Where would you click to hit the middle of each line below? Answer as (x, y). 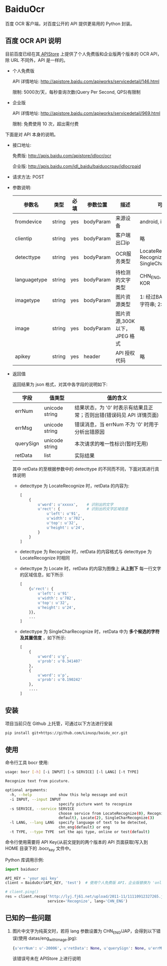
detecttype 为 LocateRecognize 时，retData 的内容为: (75, 486)
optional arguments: (27, 790)
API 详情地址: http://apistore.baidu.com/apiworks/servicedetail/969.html (86, 113)
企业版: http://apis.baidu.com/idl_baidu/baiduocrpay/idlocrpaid (77, 166)
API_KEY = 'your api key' (32, 878)
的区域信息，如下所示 (42, 575)
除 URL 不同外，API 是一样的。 (37, 60)
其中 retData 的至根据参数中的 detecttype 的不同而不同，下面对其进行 (83, 469)
